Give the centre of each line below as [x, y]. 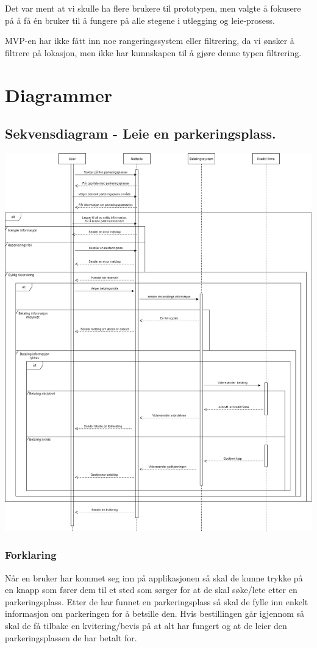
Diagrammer [59, 94]
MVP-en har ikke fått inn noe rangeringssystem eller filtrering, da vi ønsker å [150, 41]
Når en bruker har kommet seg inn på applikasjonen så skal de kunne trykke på [154, 577]
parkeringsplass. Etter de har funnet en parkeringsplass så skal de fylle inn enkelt [157, 601]
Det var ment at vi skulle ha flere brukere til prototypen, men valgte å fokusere [153, 8]
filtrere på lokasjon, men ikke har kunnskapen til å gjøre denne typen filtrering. [153, 52]
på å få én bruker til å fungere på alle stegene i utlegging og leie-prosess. [140, 20]
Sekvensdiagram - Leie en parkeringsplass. [141, 133]
